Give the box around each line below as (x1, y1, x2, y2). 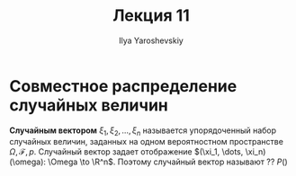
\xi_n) (245, 146, 266, 157)
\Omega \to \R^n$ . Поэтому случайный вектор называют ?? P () (48, 156, 288, 167)
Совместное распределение (9, 75, 238, 96)
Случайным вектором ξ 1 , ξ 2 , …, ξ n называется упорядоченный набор (9, 125, 277, 137)
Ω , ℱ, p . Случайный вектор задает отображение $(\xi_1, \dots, (9, 146, 244, 157)
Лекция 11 (112, 5, 191, 26)
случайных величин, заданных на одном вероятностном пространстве (9, 136, 283, 147)
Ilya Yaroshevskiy (118, 35, 184, 46)
